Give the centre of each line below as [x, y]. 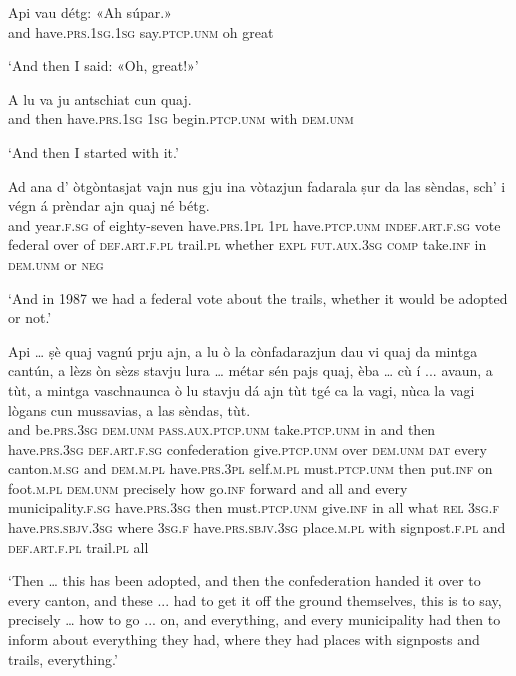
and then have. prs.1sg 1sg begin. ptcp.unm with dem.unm [181, 118]
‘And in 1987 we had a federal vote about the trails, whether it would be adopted [258, 297]
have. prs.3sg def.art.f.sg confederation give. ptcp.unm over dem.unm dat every [247, 448]
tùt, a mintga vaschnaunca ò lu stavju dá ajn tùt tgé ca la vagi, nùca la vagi [241, 389]
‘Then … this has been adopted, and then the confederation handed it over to [244, 580]
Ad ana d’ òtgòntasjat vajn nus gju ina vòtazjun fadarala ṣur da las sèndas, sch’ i [257, 185]
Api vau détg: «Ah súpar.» [90, 12]
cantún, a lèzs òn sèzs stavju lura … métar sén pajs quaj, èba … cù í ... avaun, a [250, 370]
